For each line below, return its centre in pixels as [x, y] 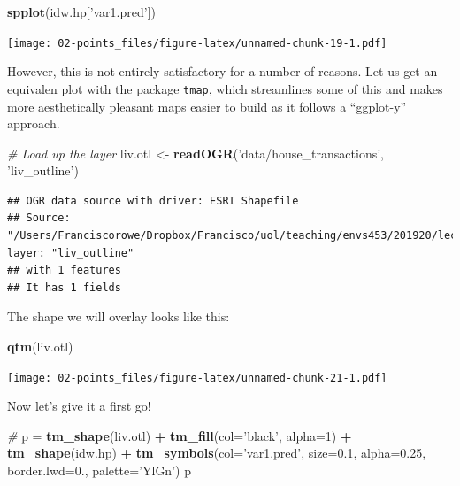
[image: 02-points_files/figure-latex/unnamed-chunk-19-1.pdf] [197, 43]
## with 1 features [64, 270]
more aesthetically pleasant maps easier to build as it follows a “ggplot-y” [207, 106]
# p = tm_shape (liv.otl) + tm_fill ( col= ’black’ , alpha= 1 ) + [180, 435]
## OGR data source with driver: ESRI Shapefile [153, 201]
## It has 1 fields [64, 287]
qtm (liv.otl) [40, 347]
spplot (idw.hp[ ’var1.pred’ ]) [82, 12]
